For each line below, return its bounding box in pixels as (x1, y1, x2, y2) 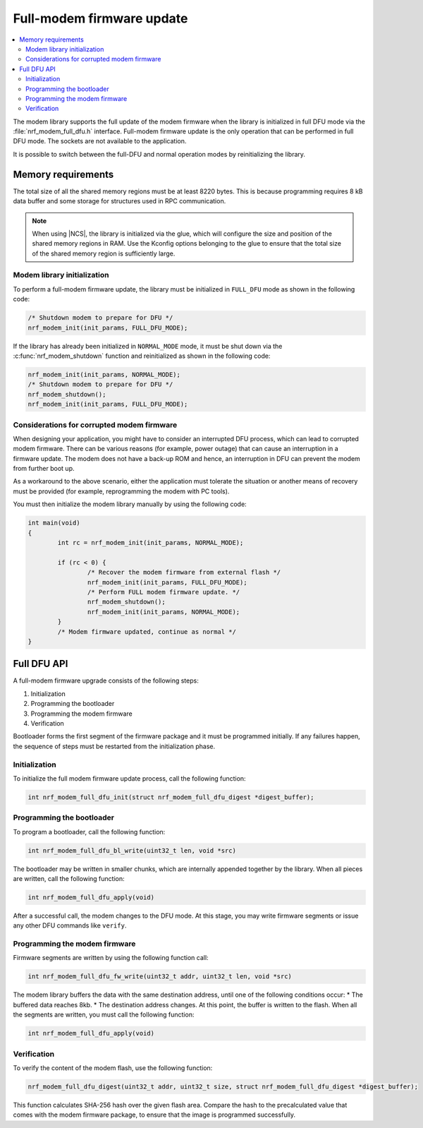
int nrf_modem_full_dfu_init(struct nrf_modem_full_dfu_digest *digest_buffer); (27, 793, 314, 801)
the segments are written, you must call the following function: (13, 1010, 195, 1019)
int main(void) (27, 519, 80, 527)
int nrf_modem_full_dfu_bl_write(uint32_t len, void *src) (27, 846, 236, 854)
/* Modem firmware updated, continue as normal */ (57, 628, 236, 635)
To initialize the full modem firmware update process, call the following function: (13, 774, 246, 783)
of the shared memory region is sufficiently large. (32, 249, 176, 258)
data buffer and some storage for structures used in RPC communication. (13, 197, 226, 205)
